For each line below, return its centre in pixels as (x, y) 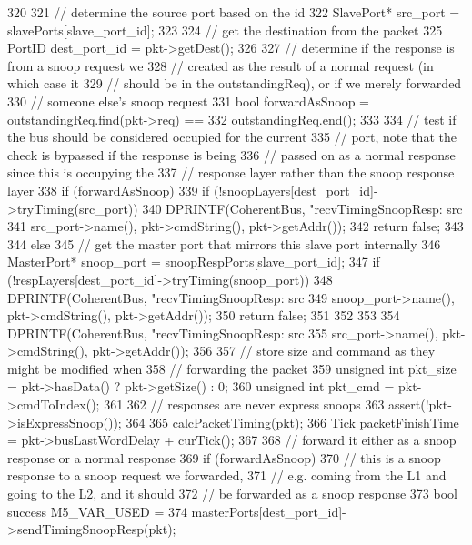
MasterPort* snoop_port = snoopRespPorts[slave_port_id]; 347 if (194, 262)
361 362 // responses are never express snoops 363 (244, 404)
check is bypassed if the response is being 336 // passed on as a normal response (231, 154)
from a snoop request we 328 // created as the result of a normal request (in (221, 65)
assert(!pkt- (420, 404)
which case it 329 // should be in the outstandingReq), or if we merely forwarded (235, 83)
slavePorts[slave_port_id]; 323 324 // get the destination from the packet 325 (225, 30)
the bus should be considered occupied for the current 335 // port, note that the (232, 137)
